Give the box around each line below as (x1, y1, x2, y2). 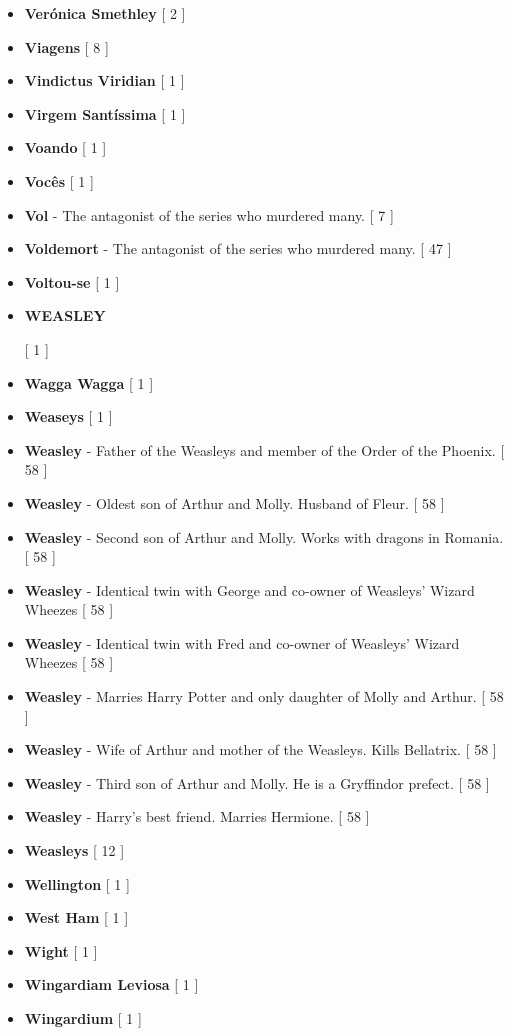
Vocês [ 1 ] (24, 170, 94, 191)
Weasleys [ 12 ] (24, 840, 125, 861)
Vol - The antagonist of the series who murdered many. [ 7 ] (24, 204, 394, 225)
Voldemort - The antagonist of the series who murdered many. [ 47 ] (24, 238, 452, 259)
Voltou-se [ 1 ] (24, 271, 120, 292)
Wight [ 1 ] (24, 940, 98, 961)
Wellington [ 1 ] (24, 873, 130, 894)
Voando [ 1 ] (24, 137, 107, 158)
